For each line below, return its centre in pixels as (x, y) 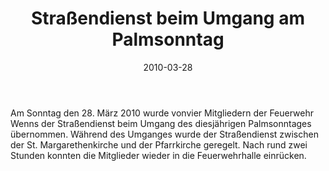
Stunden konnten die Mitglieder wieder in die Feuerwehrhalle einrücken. (158, 155)
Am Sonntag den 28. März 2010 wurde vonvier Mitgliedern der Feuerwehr (162, 113)
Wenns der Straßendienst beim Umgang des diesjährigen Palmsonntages (161, 123)
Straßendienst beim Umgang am (168, 18)
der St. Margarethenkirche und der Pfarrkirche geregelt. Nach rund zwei (159, 144)
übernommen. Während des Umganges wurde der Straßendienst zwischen (164, 134)
